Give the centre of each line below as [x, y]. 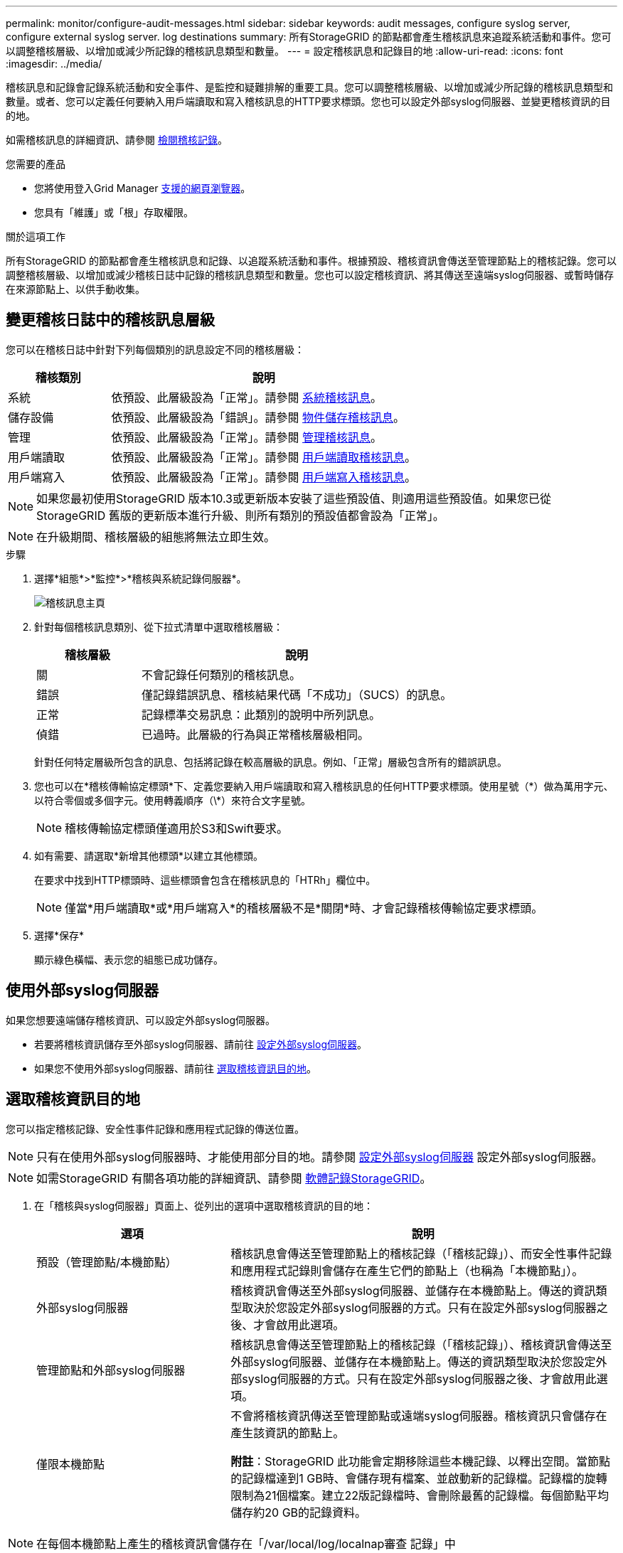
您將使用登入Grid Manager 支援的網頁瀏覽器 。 [143, 188]
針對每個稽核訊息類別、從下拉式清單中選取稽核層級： [159, 626]
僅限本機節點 [71, 1464]
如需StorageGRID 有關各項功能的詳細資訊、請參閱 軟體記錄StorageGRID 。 [234, 1178]
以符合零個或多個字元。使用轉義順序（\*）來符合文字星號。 [172, 800]
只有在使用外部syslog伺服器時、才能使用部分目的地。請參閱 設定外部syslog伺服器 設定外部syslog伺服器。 [320, 1157]
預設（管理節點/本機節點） [107, 1262]
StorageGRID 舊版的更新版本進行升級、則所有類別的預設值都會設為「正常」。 [240, 515]
